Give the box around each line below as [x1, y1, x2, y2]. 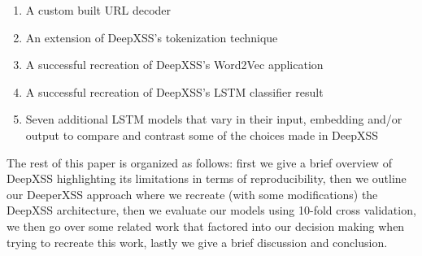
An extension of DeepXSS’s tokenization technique [25, 28, 278, 46]
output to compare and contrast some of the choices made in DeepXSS [25, 126, 379, 143]
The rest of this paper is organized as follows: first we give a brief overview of [7, 154, 392, 171]
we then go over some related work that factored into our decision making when [7, 217, 405, 234]
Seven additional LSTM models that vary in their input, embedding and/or [25, 111, 402, 128]
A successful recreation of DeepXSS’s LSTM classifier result [25, 83, 324, 100]
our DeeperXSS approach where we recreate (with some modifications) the [7, 185, 378, 202]
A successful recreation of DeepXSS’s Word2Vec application [25, 56, 324, 73]
